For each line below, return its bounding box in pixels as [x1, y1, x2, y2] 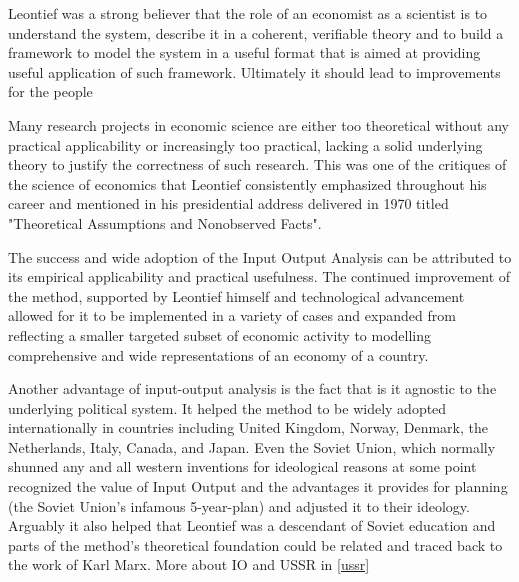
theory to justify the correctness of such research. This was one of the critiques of [8, 154, 507, 175]
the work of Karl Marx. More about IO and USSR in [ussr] [8, 554, 370, 575]
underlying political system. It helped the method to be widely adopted [8, 397, 447, 418]
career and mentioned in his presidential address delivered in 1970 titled [8, 193, 449, 214]
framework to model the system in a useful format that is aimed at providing [8, 42, 481, 63]
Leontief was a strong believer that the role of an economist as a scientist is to [8, 3, 488, 23]
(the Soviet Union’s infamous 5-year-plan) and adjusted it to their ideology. [8, 495, 470, 516]
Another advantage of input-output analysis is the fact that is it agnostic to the [8, 378, 497, 399]
